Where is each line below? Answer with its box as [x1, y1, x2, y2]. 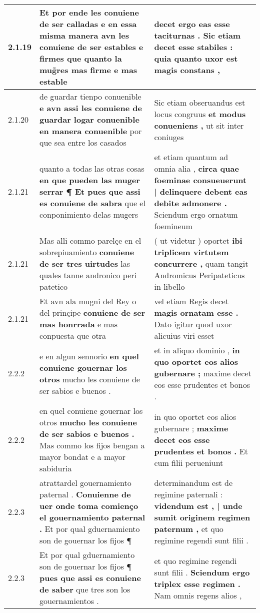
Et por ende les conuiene [39, 7, 139, 18]
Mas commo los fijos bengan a [39, 439, 145, 451]
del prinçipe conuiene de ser [39, 307, 145, 318]
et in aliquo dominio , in [154, 344, 240, 356]
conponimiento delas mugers [39, 209, 138, 220]
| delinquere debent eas [154, 186, 247, 197]
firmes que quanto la [39, 53, 122, 64]
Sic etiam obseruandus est [154, 96, 245, 108]
